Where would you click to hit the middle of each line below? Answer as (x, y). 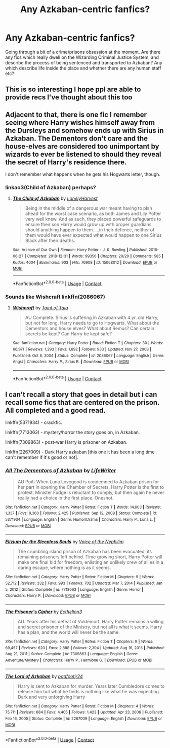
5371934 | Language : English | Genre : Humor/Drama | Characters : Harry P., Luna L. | (80, 520)
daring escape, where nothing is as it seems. (64, 568)
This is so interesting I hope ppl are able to (73, 90)
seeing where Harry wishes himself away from (80, 122)
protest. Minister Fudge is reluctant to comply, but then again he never (91, 492)
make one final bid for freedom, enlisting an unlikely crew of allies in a (90, 562)
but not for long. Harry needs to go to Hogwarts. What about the (92, 323)
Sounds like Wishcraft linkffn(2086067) (55, 297)
